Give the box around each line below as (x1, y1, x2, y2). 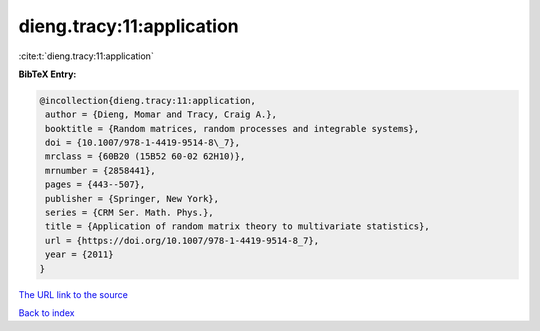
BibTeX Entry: (18, 68, 77, 80)
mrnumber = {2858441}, (45, 165, 157, 176)
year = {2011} (45, 249, 114, 260)
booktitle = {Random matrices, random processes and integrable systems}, (45, 123, 420, 134)
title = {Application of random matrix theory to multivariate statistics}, (45, 221, 430, 232)
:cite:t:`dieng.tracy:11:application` (18, 50, 154, 62)
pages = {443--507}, (45, 179, 146, 190)
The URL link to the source (18, 288, 129, 300)
